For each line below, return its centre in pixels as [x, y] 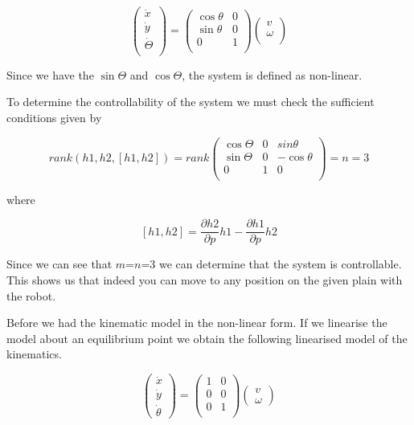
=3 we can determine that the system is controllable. [271, 264]
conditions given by [54, 118]
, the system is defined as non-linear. [272, 74]
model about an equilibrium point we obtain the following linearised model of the [207, 338]
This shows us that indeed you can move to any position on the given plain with [205, 280]
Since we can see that [59, 264]
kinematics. [34, 354]
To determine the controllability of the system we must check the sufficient [191, 102]
